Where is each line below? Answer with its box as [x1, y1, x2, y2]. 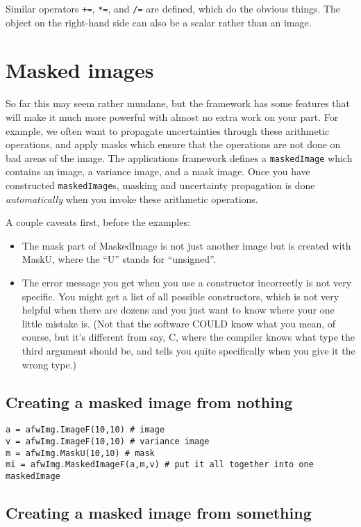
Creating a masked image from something [6, 502, 312, 524]
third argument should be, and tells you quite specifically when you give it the [22, 343, 355, 357]
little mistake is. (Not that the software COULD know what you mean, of [22, 316, 336, 330]
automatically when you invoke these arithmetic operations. [6, 191, 258, 206]
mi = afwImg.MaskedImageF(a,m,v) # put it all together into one [6, 460, 314, 470]
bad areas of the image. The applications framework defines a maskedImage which [6, 150, 353, 165]
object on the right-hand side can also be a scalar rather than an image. [6, 15, 312, 29]
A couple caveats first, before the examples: [6, 215, 190, 229]
